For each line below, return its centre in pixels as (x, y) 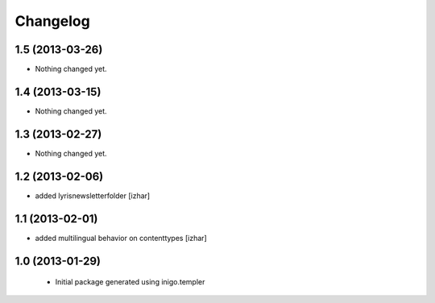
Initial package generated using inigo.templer (130, 282)
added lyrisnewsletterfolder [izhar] (93, 195)
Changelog (52, 21)
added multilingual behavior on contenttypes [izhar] (121, 238)
